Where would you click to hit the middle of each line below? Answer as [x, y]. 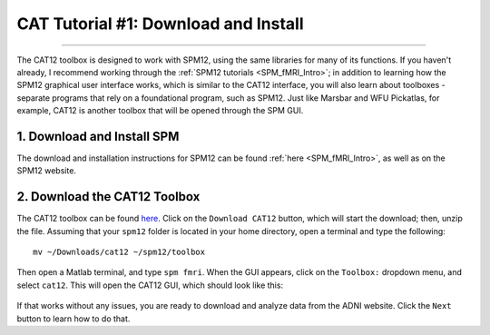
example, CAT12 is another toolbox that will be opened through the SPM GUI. [160, 111]
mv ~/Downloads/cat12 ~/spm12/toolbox [119, 252]
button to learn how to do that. [73, 319]
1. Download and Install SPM [98, 136]
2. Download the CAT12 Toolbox [108, 197]
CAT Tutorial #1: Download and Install [160, 24]
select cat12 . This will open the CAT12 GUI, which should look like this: [150, 285]
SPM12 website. [47, 171]
